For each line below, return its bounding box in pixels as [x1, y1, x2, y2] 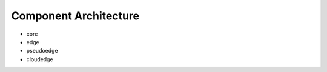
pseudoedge [26, 47, 58, 54]
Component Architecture [11, 9, 140, 22]
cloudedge [26, 55, 54, 63]
